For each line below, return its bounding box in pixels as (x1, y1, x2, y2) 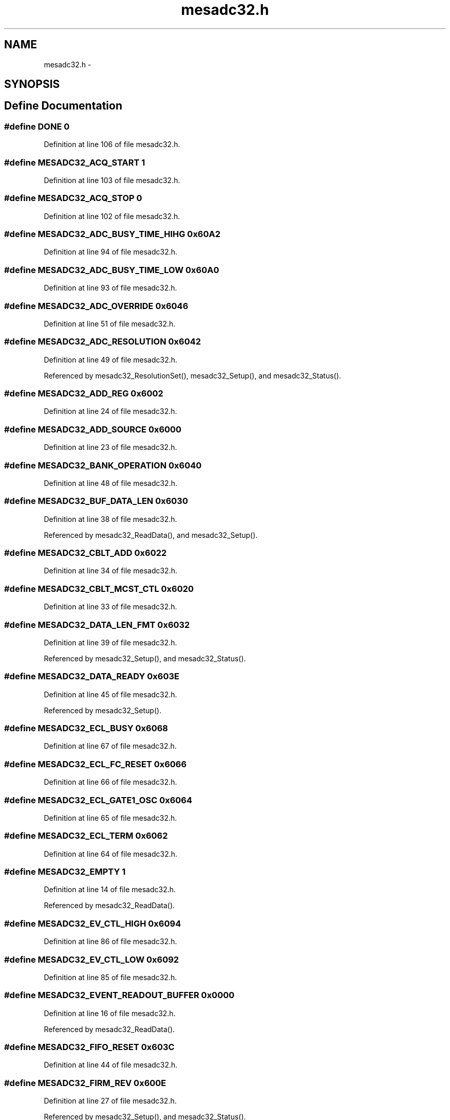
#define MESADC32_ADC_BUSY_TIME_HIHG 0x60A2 (4, 229, 221, 240)
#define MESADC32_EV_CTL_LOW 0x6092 (4, 954, 179, 965)
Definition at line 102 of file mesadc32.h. (44, 211, 180, 221)
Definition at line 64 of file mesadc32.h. (44, 849, 178, 858)
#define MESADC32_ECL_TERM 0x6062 (4, 830, 168, 841)
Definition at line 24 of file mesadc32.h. (44, 407, 177, 416)
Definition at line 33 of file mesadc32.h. (44, 602, 177, 611)
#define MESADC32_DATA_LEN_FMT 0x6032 (4, 619, 190, 630)
